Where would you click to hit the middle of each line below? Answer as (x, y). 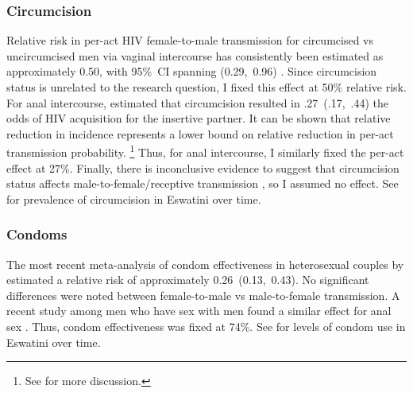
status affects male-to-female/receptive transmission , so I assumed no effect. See (203, 183)
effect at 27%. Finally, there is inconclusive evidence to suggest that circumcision (203, 167)
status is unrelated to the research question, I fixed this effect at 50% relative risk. (206, 87)
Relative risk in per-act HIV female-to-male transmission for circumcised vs (190, 40)
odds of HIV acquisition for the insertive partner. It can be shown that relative (199, 118)
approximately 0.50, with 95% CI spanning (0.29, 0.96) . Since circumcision (192, 71)
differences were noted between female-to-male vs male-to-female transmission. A (203, 295)
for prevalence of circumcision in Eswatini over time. (134, 198)
